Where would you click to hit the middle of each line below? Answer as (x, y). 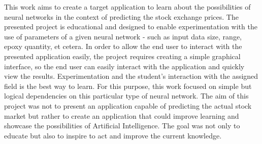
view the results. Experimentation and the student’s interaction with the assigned (131, 76)
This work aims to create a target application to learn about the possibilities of (127, 7)
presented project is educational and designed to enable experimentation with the (131, 27)
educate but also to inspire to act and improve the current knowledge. (113, 135)
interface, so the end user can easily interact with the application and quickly (124, 66)
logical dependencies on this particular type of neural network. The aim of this (126, 96)
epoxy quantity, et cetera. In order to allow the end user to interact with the (123, 46)
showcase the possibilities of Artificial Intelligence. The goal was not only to (122, 126)
